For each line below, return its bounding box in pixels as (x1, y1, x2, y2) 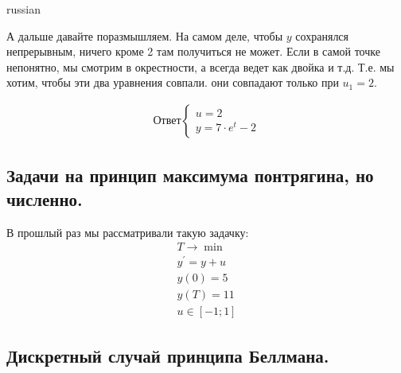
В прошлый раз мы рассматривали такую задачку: (6, 223, 249, 240)
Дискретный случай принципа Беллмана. (6, 343, 329, 367)
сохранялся (295, 27, 349, 44)
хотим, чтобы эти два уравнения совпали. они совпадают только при (6, 74, 339, 91)
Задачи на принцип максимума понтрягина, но (6, 163, 374, 188)
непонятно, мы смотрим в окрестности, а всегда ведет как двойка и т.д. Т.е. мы (6, 58, 395, 75)
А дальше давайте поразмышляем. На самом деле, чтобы (6, 27, 283, 44)
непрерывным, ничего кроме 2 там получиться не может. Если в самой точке (6, 43, 380, 60)
